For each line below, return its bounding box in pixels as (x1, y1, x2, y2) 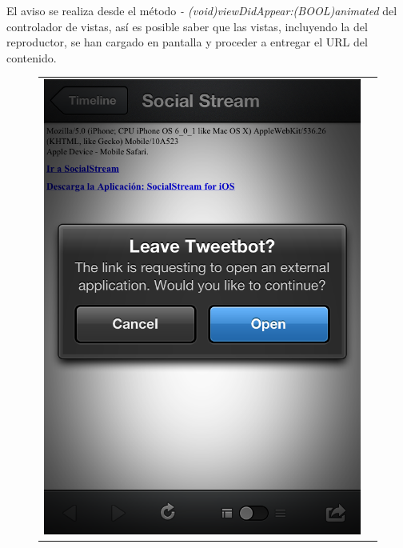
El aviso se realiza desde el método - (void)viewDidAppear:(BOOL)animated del (6, 2, 397, 18)
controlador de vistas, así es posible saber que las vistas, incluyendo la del (6, 18, 368, 34)
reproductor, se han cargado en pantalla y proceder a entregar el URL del (6, 34, 368, 50)
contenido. (6, 49, 57, 66)
